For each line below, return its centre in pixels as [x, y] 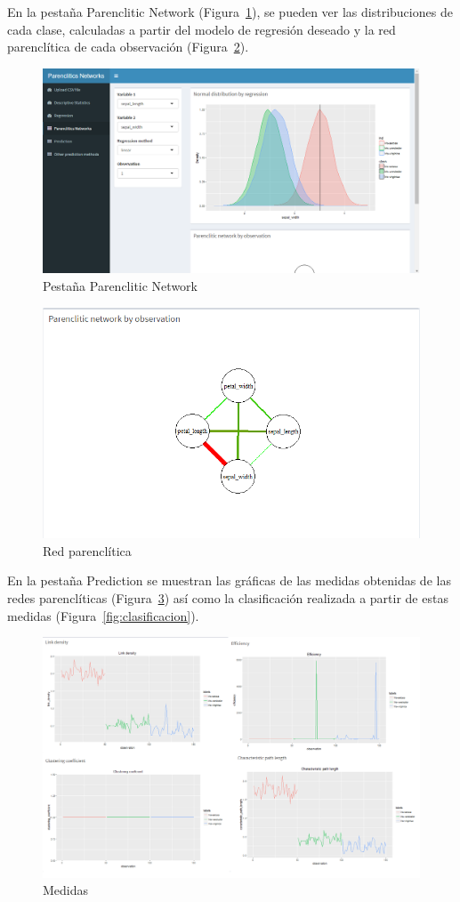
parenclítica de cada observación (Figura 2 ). [128, 47]
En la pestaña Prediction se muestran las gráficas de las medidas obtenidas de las [229, 580]
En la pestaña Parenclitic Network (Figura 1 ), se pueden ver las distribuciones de [230, 12]
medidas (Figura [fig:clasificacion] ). [103, 615]
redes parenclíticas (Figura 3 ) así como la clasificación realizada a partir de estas [228, 597]
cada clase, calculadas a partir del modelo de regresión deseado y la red [202, 29]
